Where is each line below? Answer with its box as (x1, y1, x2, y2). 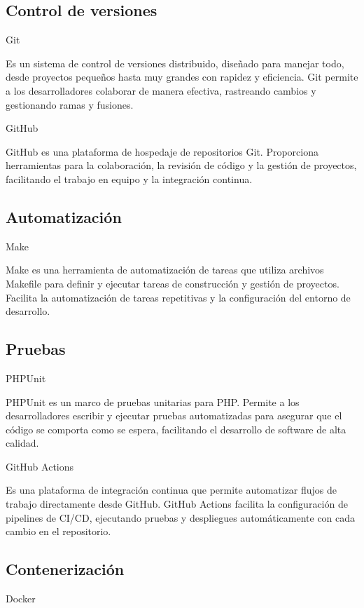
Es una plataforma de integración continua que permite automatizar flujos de (6, 482, 337, 497)
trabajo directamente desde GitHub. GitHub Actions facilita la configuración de (6, 496, 348, 511)
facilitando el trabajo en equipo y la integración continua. (6, 171, 253, 186)
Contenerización (6, 558, 125, 580)
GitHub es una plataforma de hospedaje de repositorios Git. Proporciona (6, 144, 319, 158)
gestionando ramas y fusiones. (6, 97, 134, 112)
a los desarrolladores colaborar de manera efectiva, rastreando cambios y (6, 83, 316, 97)
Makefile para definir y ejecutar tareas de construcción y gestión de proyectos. (6, 276, 339, 290)
